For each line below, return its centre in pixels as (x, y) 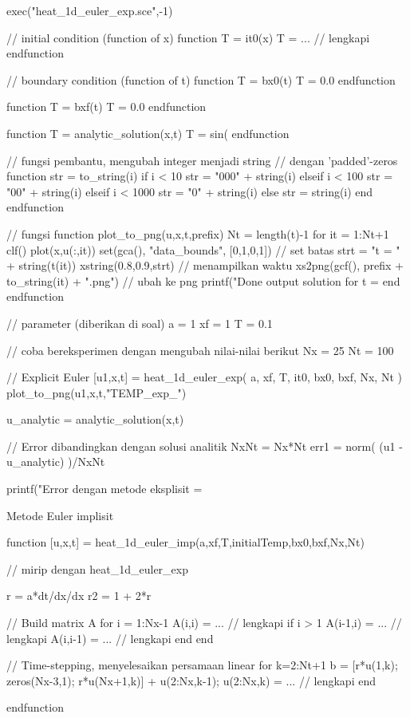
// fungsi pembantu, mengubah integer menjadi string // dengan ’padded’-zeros (202, 160)
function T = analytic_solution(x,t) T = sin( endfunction (148, 133)
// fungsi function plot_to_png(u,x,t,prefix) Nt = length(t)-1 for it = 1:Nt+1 (198, 233)
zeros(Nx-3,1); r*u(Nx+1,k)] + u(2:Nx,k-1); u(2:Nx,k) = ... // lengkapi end (191, 680)
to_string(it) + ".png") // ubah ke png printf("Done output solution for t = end (203, 280)
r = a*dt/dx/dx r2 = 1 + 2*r (79, 596)
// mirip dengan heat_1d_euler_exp (97, 568)
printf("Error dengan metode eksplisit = (104, 489)
